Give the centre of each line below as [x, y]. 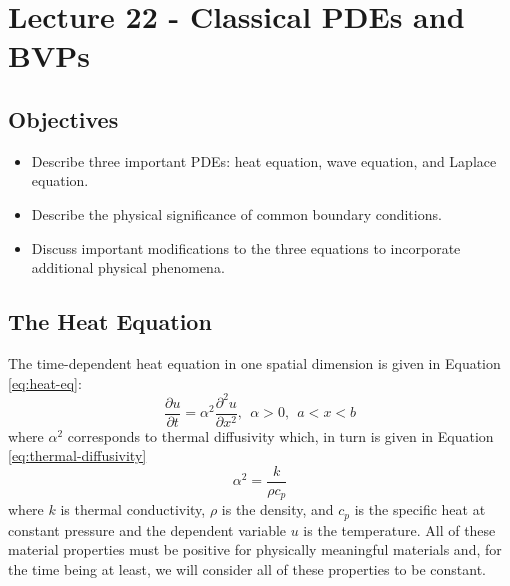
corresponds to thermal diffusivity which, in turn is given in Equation [280, 435]
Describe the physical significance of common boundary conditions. [236, 213]
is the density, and [277, 509]
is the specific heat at [420, 509]
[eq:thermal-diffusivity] [77, 455]
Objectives [63, 118]
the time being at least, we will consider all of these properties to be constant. [247, 569]
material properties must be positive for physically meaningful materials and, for [255, 549]
